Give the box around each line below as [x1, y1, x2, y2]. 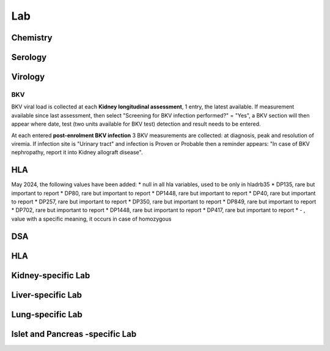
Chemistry [11, 32, 53, 43]
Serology [11, 52, 47, 62]
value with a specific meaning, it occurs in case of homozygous [11, 215, 172, 222]
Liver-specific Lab [11, 290, 82, 300]
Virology [11, 72, 45, 82]
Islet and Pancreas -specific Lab [11, 328, 137, 339]
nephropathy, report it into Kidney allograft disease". [11, 149, 143, 156]
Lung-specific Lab [11, 309, 82, 320]
